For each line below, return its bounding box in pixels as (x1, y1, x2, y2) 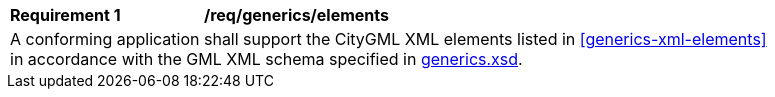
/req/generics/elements (204, 5, 389, 25)
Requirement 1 (10, 5, 121, 25)
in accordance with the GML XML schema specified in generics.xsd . (10, 49, 523, 69)
